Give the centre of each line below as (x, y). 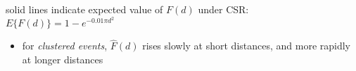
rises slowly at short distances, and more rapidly (247, 46)
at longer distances (63, 60)
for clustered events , (65, 46)
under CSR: (223, 9)
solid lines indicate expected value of (84, 9)
